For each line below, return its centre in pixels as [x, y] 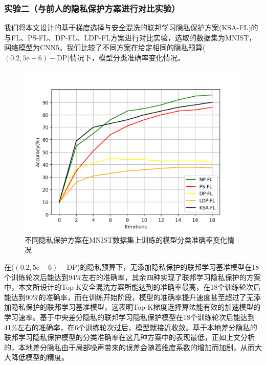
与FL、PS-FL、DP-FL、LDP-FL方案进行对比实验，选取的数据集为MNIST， [130, 37]
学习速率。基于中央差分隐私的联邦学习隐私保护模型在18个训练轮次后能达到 [129, 317]
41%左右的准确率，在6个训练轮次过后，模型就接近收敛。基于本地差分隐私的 [131, 327]
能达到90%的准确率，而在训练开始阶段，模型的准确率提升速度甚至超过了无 [129, 297]
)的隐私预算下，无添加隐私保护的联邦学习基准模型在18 [168, 266]
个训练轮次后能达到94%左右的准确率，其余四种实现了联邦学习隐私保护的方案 [132, 277]
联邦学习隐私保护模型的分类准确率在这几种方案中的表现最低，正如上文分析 [129, 337]
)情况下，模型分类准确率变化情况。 [126, 57]
